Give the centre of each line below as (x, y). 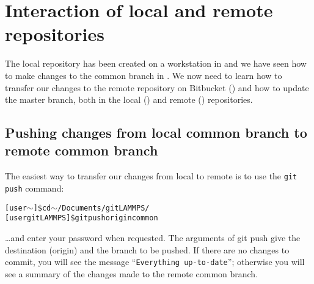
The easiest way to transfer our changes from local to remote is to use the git (151, 176)
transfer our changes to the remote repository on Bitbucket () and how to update (157, 87)
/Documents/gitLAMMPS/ (104, 208)
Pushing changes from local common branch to (156, 133)
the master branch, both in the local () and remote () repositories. (129, 99)
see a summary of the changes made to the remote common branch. (132, 273)
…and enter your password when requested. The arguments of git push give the (153, 237)
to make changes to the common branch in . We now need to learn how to (144, 75)
